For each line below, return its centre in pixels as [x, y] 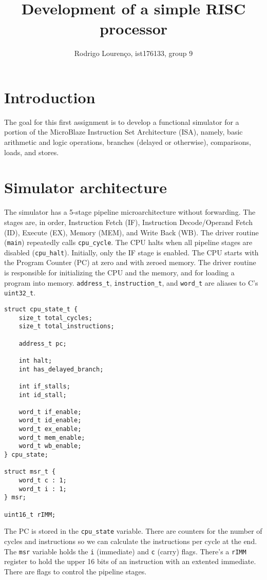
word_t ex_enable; [50, 429]
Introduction [50, 97]
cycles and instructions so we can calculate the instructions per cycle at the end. [131, 541]
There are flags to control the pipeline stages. [75, 571]
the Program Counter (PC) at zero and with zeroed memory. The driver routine [130, 262]
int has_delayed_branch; [61, 369]
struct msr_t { [30, 472]
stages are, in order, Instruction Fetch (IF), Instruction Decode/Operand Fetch [128, 222]
